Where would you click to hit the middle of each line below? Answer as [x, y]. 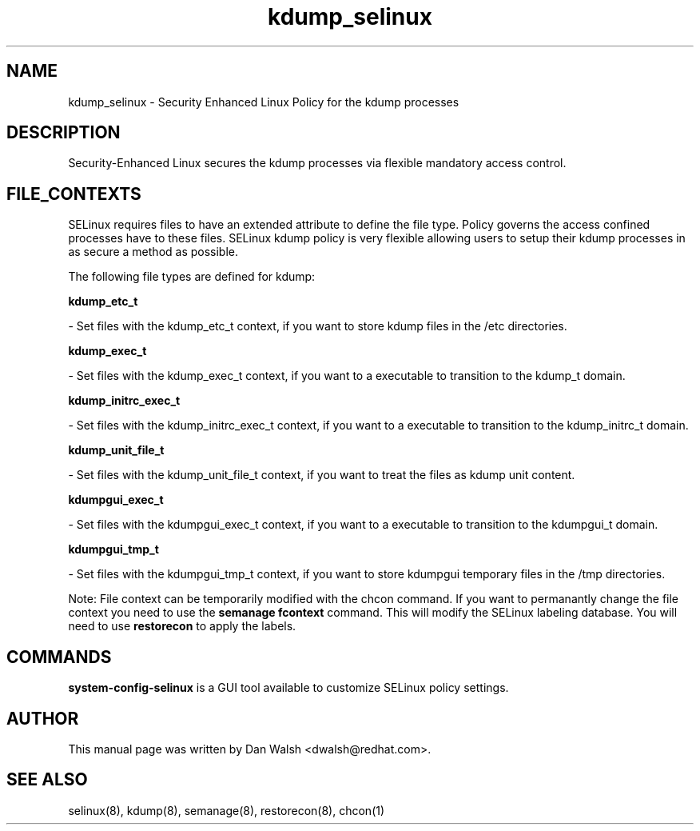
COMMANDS [59, 657]
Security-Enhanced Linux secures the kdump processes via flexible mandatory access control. [317, 163]
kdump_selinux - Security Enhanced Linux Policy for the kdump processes [264, 102]
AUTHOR [43, 718]
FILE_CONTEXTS [74, 194]
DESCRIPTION [64, 133]
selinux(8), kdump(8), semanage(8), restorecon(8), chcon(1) [227, 810]
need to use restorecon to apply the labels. [182, 626]
